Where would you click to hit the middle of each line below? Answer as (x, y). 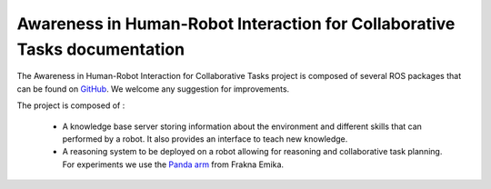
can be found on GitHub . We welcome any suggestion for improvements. (153, 89)
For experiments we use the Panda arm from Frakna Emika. (173, 164)
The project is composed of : (71, 105)
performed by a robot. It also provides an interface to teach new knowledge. (205, 139)
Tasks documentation (101, 49)
